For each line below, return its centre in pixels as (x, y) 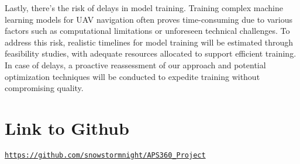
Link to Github (67, 128)
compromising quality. (44, 88)
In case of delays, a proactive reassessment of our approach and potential (135, 64)
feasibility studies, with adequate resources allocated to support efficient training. (151, 53)
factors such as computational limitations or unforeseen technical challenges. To (147, 31)
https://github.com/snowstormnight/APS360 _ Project (105, 155)
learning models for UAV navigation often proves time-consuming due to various (149, 19)
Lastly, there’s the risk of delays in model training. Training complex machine (144, 8)
